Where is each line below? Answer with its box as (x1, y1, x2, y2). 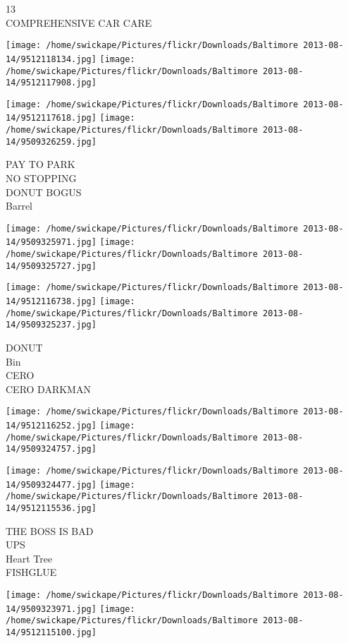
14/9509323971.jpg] (6, 603, 97, 614)
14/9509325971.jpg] (6, 237, 97, 248)
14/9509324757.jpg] (6, 444, 97, 455)
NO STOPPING (6, 171, 77, 186)
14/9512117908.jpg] (6, 78, 97, 88)
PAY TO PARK (6, 157, 75, 172)
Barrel (6, 198, 32, 213)
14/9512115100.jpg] (6, 627, 97, 638)
